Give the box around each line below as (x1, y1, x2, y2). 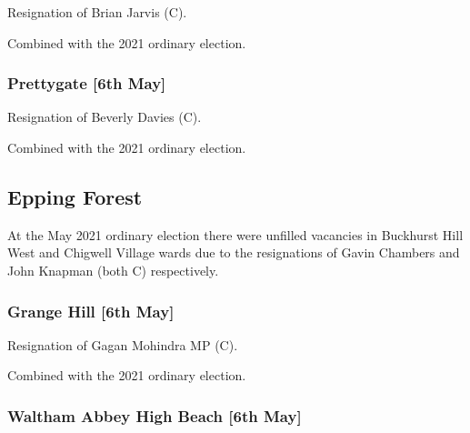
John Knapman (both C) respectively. (7, 260, 219, 279)
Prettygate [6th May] (7, 72, 166, 95)
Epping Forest (7, 182, 143, 210)
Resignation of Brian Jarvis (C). (7, 3, 187, 21)
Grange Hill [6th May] (7, 299, 175, 322)
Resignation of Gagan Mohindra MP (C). (7, 335, 238, 354)
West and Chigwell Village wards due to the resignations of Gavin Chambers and (7, 243, 460, 262)
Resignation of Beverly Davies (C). (7, 107, 202, 126)
